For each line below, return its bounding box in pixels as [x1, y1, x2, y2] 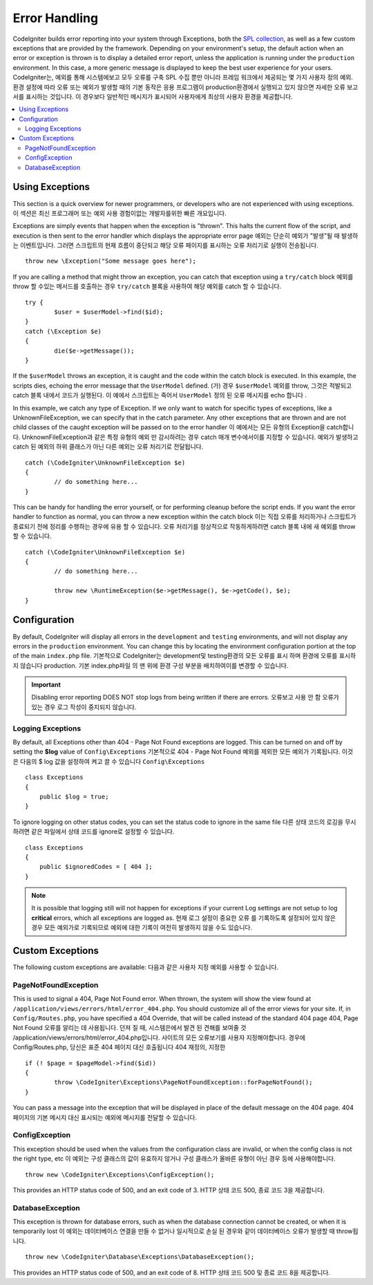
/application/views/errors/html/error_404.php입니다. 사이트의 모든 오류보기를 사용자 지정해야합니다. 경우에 [12, 1033, 306, 1042]
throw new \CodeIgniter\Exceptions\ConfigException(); [25, 1170, 215, 1179]
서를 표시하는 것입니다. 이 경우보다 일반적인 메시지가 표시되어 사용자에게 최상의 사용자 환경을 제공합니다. [12, 92, 293, 100]
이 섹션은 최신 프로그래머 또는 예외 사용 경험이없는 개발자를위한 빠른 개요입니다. [12, 209, 227, 217]
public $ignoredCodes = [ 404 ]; [39, 863, 153, 871]
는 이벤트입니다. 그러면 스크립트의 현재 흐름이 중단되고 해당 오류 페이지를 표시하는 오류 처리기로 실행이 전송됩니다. [12, 241, 319, 250]
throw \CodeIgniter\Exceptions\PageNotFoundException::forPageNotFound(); [54, 1078, 313, 1087]
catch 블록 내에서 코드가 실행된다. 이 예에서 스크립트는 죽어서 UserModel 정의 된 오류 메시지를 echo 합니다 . [12, 391, 307, 400]
